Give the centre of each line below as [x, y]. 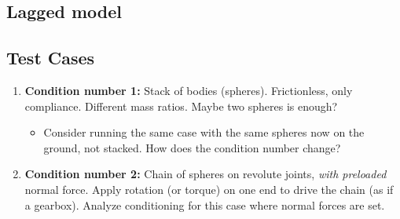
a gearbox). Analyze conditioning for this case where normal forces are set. [205, 204]
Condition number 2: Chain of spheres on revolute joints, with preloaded [206, 174]
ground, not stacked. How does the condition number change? [192, 147]
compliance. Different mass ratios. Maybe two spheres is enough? [181, 106]
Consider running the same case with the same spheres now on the [204, 132]
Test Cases [51, 58]
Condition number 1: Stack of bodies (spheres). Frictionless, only [189, 90]
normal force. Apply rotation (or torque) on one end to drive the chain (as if [209, 189]
